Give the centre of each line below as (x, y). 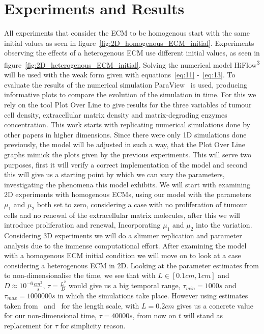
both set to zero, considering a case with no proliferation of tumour (142, 204)
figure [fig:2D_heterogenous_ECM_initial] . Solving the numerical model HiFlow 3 (132, 64)
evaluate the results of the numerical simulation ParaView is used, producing (126, 84)
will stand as (203, 315)
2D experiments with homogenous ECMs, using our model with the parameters (128, 194)
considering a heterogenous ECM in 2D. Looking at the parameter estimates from (131, 265)
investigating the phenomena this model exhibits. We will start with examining (127, 184)
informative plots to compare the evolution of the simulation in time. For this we (130, 94)
